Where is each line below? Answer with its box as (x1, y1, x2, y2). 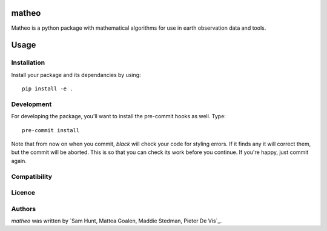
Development (11, 100, 52, 109)
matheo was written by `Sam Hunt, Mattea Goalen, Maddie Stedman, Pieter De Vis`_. (11, 217, 222, 224)
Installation (11, 58, 45, 67)
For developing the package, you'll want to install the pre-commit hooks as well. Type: (11, 113, 226, 120)
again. (11, 157, 27, 164)
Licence (11, 189, 36, 197)
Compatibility (11, 172, 53, 181)
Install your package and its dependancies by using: (11, 71, 142, 78)
